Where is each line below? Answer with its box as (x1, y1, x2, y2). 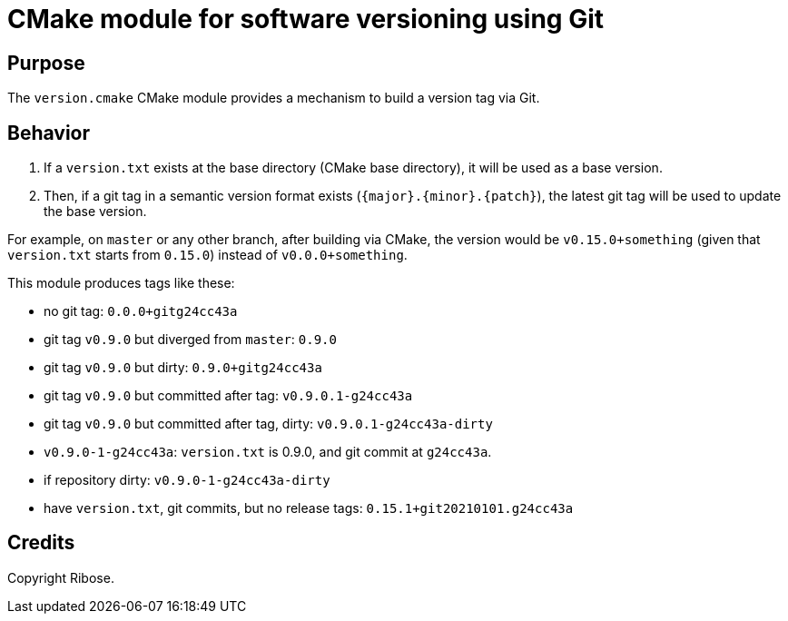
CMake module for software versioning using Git (7, 4, 605, 34)
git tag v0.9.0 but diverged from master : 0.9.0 (44, 331, 337, 348)
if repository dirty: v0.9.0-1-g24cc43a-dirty (44, 472, 330, 488)
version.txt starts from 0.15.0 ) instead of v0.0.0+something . (7, 247, 408, 263)
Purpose (7, 51, 85, 74)
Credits (7, 531, 75, 555)
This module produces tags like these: (7, 275, 235, 291)
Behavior (7, 121, 91, 144)
